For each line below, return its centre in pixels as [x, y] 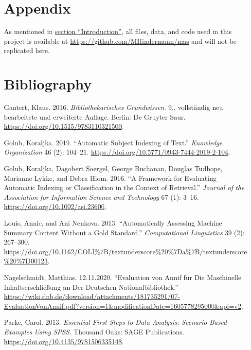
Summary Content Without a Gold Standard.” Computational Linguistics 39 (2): [124, 232]
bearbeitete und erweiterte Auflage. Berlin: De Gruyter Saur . [95, 116]
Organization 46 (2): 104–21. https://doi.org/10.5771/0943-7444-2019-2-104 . [117, 152]
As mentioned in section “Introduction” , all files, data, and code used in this [118, 31]
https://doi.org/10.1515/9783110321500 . [64, 126]
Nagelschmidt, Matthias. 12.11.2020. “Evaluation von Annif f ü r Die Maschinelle [123, 277]
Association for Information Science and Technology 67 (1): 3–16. [101, 197]
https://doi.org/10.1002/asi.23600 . [55, 206]
